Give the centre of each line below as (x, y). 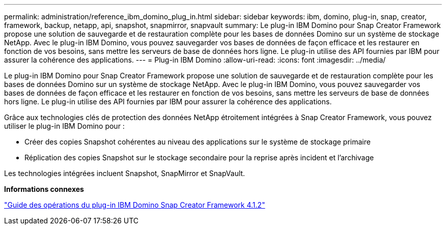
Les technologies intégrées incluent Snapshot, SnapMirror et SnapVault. (125, 173)
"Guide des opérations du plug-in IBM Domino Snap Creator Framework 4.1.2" (135, 205)
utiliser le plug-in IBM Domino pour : (64, 126)
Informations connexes (44, 189)
